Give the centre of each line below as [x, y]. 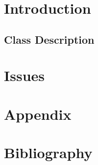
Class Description [49, 39]
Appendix [38, 114]
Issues [24, 75]
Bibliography [48, 152]
